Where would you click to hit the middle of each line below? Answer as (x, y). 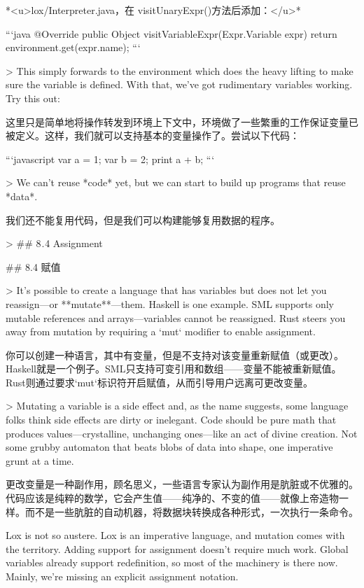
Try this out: (33, 98)
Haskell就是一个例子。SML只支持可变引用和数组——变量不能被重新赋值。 (174, 369)
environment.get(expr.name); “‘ (73, 47)
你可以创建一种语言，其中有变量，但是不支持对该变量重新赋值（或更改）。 (175, 355)
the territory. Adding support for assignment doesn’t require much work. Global (177, 548)
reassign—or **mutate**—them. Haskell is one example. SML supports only (170, 303)
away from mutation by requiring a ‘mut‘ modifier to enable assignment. (161, 331)
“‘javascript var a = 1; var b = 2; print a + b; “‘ (110, 159)
